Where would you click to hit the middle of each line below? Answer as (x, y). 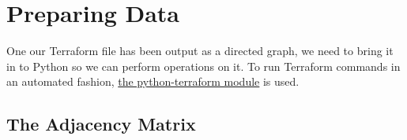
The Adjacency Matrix (101, 124)
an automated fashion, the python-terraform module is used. (153, 81)
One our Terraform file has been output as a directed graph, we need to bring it (200, 51)
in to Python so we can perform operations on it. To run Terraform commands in (203, 66)
